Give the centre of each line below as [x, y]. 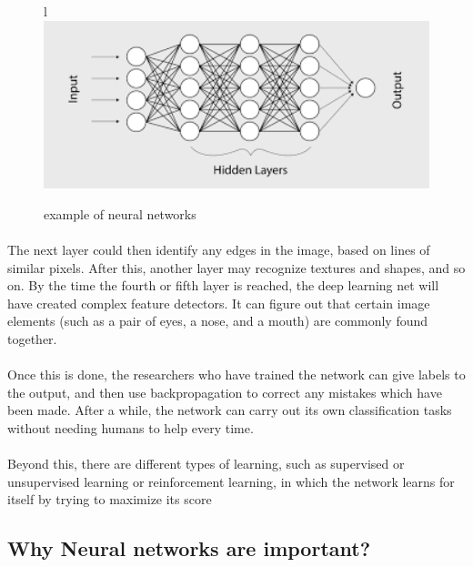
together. [32, 338]
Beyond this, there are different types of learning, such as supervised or [206, 464]
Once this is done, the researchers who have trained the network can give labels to [236, 375]
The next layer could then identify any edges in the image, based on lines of [219, 249]
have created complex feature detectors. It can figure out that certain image [219, 303]
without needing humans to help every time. [131, 427]
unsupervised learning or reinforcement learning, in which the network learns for [231, 481]
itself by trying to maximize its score [110, 499]
